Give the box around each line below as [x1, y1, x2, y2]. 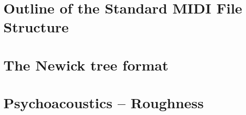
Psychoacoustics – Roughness [3, 93, 204, 113]
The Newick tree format [3, 55, 169, 74]
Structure [3, 17, 69, 37]
